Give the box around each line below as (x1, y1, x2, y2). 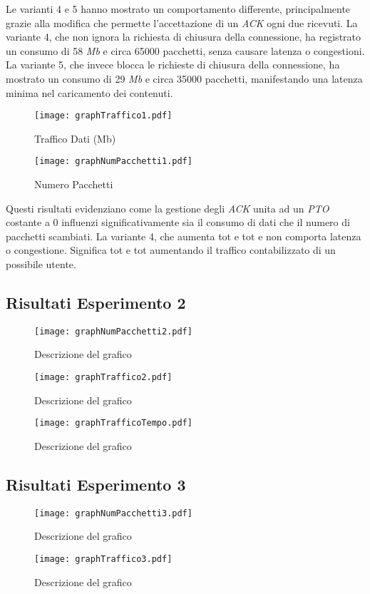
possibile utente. (6, 257, 76, 272)
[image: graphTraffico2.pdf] (34, 372, 173, 383)
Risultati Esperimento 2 (6, 292, 186, 314)
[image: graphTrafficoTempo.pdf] (34, 418, 192, 429)
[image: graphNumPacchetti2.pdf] (34, 326, 192, 337)
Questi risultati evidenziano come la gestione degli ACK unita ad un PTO (6, 200, 329, 215)
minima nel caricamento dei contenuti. (6, 85, 173, 100)
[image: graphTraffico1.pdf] (34, 111, 173, 121)
